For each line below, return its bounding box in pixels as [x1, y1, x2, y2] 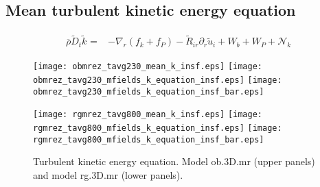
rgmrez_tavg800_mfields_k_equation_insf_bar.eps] [33, 134, 264, 145]
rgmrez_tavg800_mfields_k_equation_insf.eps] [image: [33, 123, 282, 134]
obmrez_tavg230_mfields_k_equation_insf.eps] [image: [33, 75, 282, 86]
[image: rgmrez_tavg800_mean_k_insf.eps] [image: [33, 110, 262, 120]
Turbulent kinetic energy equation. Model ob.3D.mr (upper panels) [33, 154, 315, 169]
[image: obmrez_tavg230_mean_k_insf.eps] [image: [33, 62, 262, 72]
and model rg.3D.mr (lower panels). [33, 167, 183, 182]
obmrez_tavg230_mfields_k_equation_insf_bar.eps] [33, 86, 264, 97]
